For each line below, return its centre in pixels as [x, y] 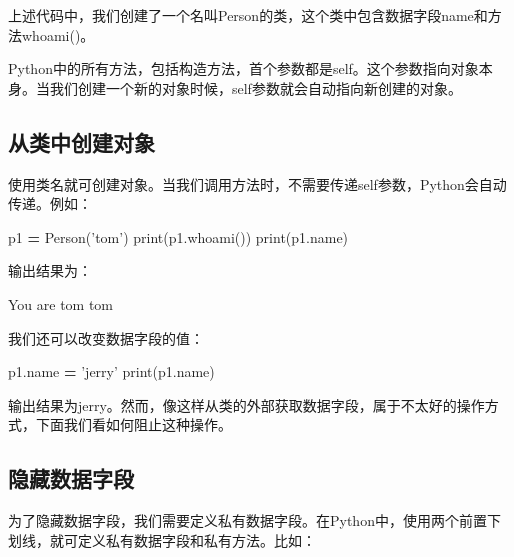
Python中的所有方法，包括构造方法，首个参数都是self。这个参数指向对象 [243, 68]
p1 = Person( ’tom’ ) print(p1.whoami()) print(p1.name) [178, 236]
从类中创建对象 [81, 141]
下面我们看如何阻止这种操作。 [133, 424]
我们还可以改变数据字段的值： [106, 337]
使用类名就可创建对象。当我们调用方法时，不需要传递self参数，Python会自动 [257, 183]
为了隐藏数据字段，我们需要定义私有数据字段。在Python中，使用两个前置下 [254, 520]
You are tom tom [61, 303]
